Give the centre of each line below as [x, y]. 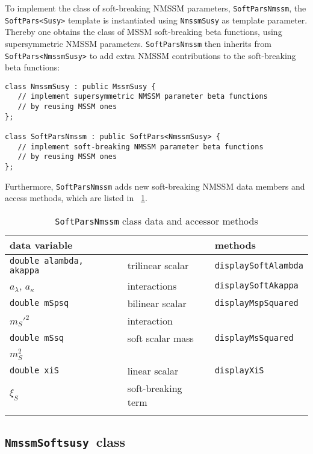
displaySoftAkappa [256, 286]
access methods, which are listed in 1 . [76, 198]
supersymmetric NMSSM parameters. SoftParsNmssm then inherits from [138, 43]
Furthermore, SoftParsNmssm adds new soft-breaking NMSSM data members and [155, 186]
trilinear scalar [158, 266]
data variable [41, 244]
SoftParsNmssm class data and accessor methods [156, 220]
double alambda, [47, 260]
